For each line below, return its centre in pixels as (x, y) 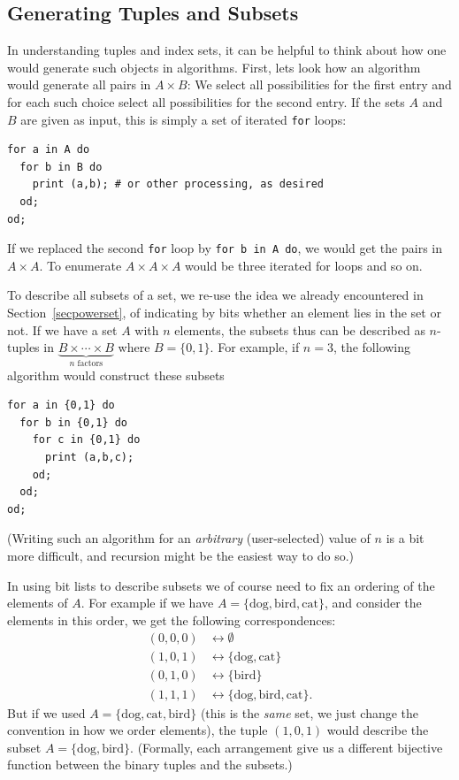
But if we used (46, 712)
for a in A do (49, 150)
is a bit (405, 538)
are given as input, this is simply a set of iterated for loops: (184, 119)
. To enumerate (80, 265)
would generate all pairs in (79, 84)
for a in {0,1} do (61, 405)
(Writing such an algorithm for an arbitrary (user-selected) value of (189, 538)
